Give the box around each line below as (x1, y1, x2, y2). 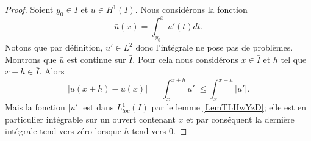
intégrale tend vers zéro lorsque (5, 125, 121, 137)
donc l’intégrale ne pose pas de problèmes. (135, 41, 293, 54)
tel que (281, 52, 307, 65)
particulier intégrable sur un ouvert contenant (5, 112, 176, 125)
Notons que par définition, (5, 41, 103, 54)
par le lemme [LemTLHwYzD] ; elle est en (151, 101, 306, 114)
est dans (83, 101, 114, 114)
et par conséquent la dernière (186, 112, 295, 125)
